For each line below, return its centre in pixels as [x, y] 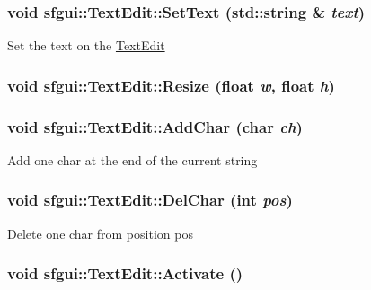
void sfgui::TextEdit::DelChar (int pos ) [150, 200]
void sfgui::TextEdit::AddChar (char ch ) [155, 126]
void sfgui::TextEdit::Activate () [125, 273]
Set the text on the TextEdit [86, 45]
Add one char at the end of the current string [132, 159]
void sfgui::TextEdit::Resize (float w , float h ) [171, 85]
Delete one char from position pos [100, 233]
